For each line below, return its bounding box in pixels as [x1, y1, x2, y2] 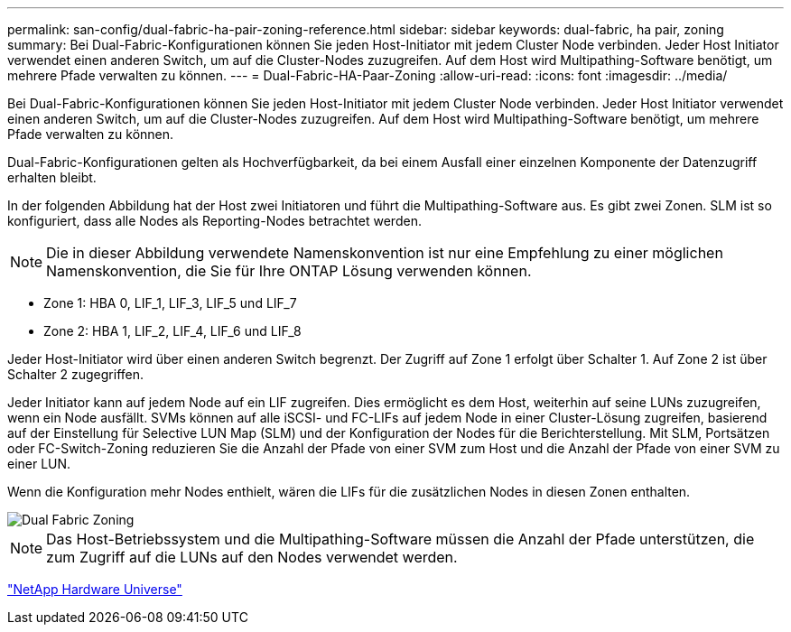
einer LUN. [7, 456, 71, 471]
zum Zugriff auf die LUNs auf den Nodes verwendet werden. [46, 548, 458, 566]
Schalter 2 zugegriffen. [7, 367, 144, 382]
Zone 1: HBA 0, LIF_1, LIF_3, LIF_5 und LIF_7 [43, 295, 297, 311]
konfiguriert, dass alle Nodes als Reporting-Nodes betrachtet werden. [7, 213, 422, 228]
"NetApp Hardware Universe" [7, 581, 182, 597]
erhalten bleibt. [7, 170, 97, 185]
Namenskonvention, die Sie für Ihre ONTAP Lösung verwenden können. [46, 262, 532, 280]
